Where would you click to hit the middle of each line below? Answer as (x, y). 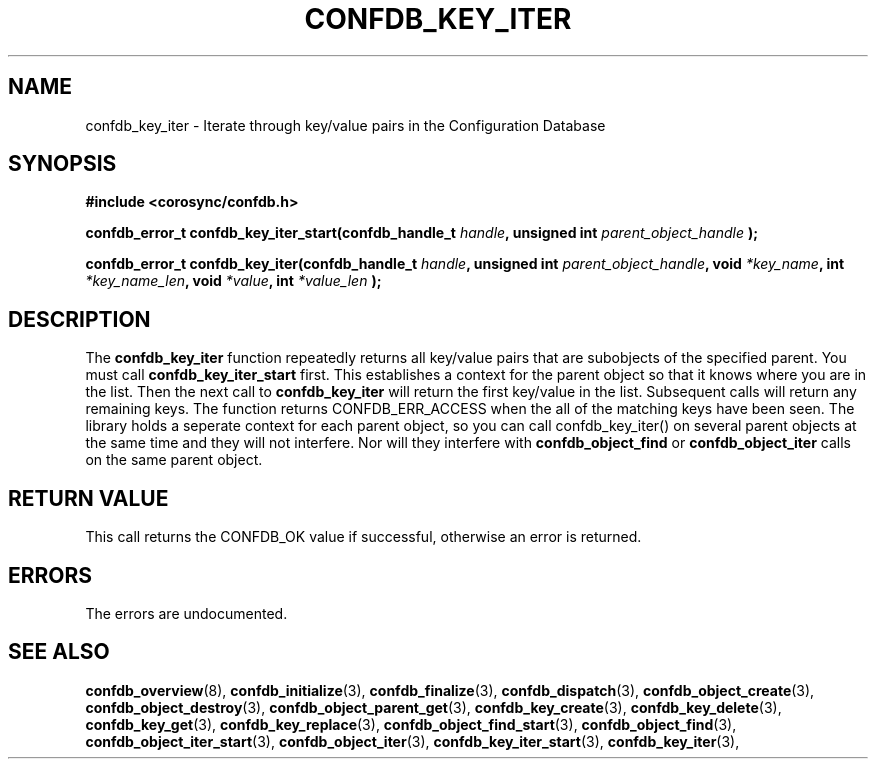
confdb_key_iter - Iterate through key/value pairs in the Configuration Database (345, 125)
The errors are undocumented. (186, 613)
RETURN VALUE (88, 498)
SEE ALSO (59, 652)
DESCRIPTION (79, 319)
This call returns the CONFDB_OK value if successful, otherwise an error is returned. (363, 537)
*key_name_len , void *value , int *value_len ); (233, 281)
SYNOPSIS (62, 164)
